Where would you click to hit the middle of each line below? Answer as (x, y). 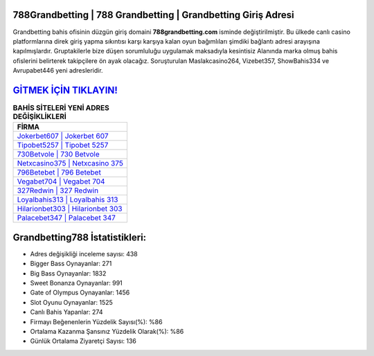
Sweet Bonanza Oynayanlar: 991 (76, 283)
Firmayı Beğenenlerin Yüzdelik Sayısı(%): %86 (96, 321)
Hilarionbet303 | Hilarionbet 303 (70, 209)
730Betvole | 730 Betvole (58, 154)
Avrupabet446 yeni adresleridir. (58, 71)
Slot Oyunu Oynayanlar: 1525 (72, 302)
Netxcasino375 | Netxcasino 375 (70, 163)
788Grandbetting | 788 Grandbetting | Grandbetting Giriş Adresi (153, 15)
